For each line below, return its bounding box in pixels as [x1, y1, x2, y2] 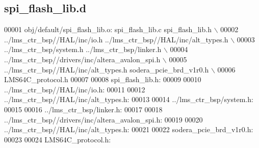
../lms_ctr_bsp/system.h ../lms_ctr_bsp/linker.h [4, 44, 162, 55]
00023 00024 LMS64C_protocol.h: [4, 134, 111, 144]
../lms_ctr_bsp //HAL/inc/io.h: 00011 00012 [4, 84, 145, 94]
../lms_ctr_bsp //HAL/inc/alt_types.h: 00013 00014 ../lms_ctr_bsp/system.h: [4, 94, 253, 105]
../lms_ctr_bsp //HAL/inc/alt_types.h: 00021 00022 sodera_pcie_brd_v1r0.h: [4, 124, 253, 135]
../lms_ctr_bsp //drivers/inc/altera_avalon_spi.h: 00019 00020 [4, 114, 203, 125]
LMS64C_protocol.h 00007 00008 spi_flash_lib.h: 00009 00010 [4, 74, 201, 85]
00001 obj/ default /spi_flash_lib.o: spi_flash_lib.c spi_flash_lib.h [4, 24, 212, 35]
